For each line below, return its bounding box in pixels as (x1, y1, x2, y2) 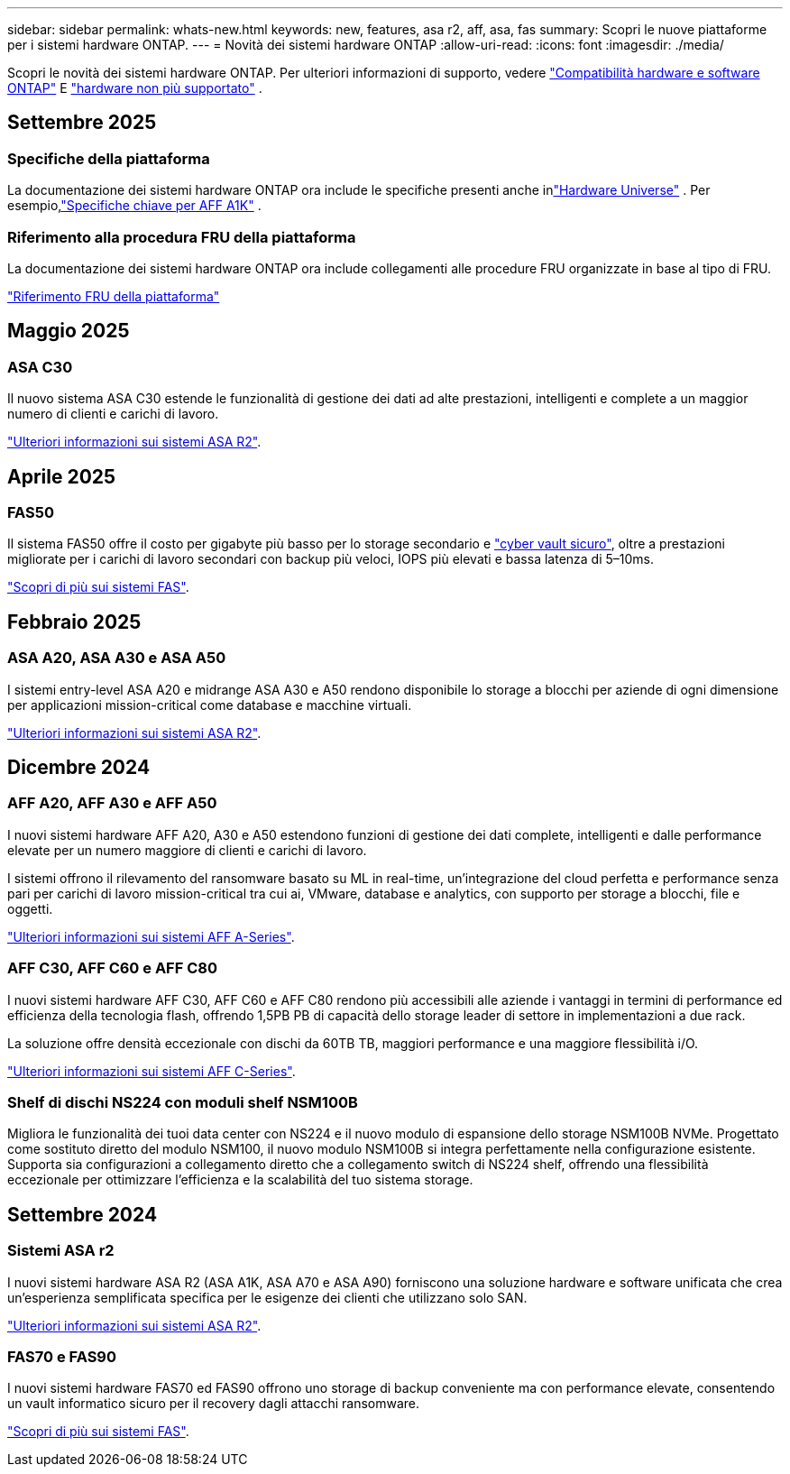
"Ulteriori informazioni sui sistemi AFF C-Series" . (7, 1063, 296, 1079)
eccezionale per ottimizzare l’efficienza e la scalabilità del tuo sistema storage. (7, 1172, 473, 1188)
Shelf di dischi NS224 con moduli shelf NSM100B (7, 1092, 358, 1111)
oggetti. (7, 900, 53, 917)
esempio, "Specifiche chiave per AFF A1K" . (7, 198, 262, 214)
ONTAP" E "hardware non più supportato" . (7, 80, 262, 96)
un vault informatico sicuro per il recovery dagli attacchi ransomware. (7, 1396, 420, 1412)
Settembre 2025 (7, 111, 157, 134)
